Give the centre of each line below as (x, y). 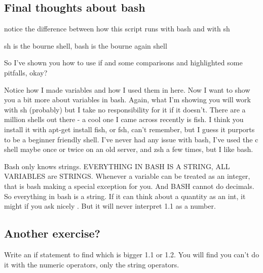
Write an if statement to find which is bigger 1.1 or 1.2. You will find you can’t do (132, 254)
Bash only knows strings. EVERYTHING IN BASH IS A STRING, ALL (117, 166)
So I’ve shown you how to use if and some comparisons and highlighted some (123, 63)
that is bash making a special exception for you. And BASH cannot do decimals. (129, 186)
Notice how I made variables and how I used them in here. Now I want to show (127, 89)
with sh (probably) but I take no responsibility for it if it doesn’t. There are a (125, 109)
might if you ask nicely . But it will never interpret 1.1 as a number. (110, 206)
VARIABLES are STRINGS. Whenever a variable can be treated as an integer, (127, 176)
